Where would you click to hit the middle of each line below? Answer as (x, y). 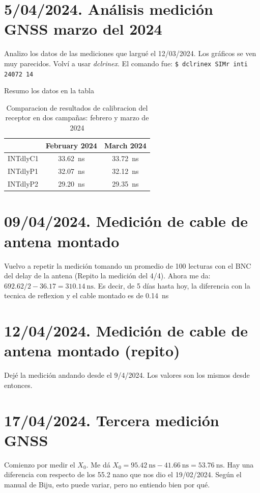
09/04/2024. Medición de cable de (126, 221)
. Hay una (238, 464)
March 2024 (125, 145)
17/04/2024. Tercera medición (112, 420)
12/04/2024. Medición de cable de (126, 331)
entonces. (18, 385)
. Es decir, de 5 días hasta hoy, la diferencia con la (172, 285)
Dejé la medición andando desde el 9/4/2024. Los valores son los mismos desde (127, 375)
